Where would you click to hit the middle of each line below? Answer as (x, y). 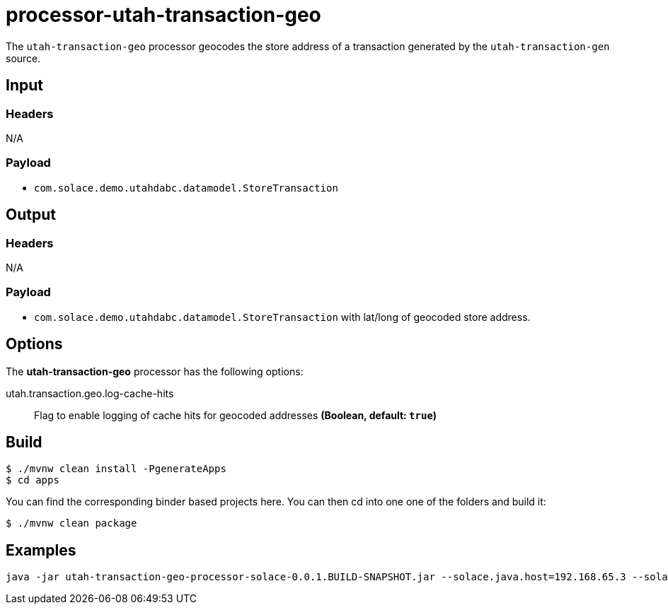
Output (31, 215)
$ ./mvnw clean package (71, 523)
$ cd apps (33, 480)
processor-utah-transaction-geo (163, 15)
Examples (41, 550)
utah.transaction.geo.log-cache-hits (90, 393)
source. (23, 58)
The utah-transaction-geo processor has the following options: (155, 371)
